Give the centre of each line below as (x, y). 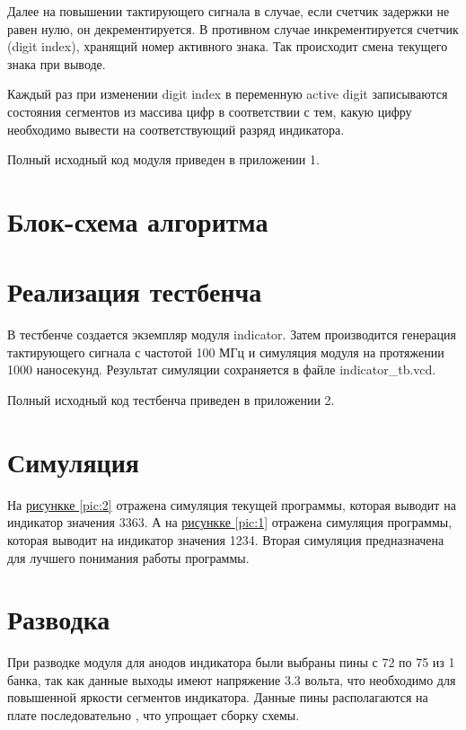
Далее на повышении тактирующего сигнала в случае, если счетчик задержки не (229, 11)
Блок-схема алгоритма (138, 220)
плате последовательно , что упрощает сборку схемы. (154, 715)
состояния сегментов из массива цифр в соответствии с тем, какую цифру (210, 111)
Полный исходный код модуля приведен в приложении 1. (163, 159)
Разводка (59, 619)
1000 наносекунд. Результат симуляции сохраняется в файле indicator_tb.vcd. (222, 369)
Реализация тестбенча (135, 291)
